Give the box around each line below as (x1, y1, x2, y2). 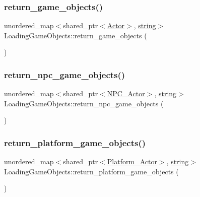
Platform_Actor (107, 156, 157, 167)
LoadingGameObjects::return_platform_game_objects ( (4, 166, 179, 176)
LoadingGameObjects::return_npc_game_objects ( (4, 98, 164, 108)
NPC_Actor (107, 88, 145, 99)
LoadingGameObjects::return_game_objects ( (4, 30, 147, 40)
